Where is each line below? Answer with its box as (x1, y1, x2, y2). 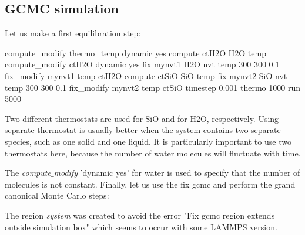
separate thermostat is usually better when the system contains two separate (5, 124, 281, 136)
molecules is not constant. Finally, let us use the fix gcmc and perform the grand (5, 178, 296, 190)
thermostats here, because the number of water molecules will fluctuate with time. (5, 147, 301, 159)
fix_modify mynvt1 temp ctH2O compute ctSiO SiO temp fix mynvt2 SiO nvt (5, 69, 287, 81)
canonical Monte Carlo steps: (5, 189, 109, 202)
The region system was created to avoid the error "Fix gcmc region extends (5, 209, 275, 221)
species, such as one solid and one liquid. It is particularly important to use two (5, 135, 291, 147)
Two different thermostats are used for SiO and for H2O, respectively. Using (5, 112, 279, 124)
